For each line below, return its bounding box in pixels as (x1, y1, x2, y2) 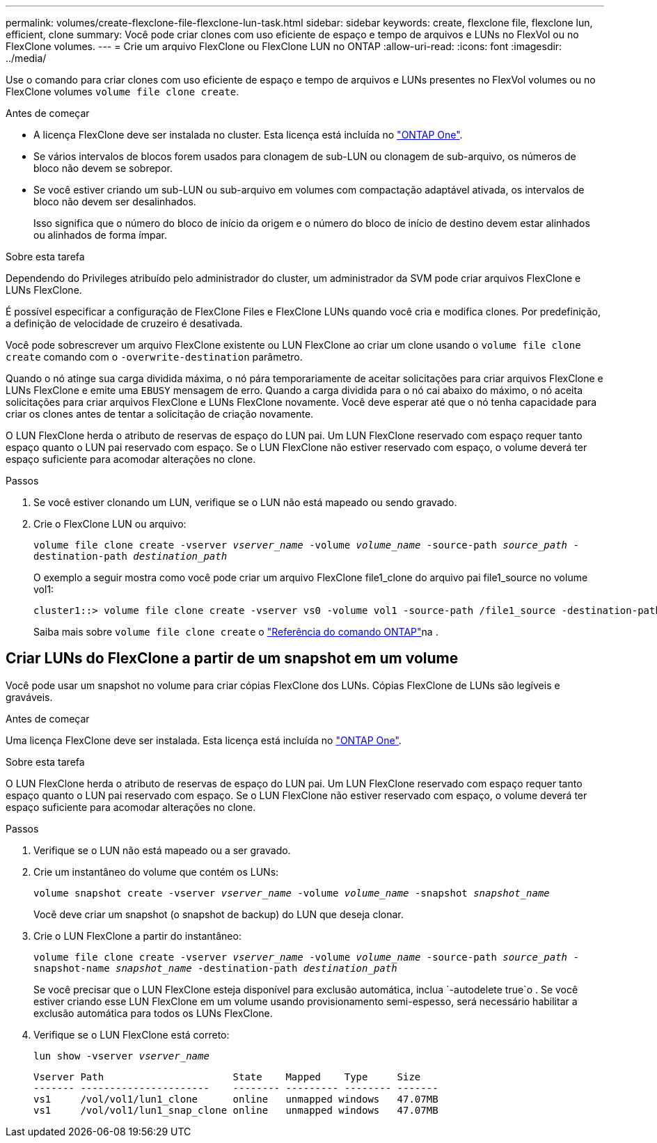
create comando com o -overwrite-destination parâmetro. (6, 351, 303, 363)
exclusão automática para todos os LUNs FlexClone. (33, 1007, 273, 1019)
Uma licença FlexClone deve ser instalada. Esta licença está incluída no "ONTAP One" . (6, 734, 402, 746)
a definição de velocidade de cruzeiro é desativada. (6, 317, 243, 329)
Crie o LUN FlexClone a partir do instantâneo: (33, 929, 242, 942)
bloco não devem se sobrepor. (33, 162, 173, 174)
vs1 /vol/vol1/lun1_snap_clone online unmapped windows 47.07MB (33, 1104, 438, 1116)
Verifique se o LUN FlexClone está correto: (33, 1028, 230, 1041)
